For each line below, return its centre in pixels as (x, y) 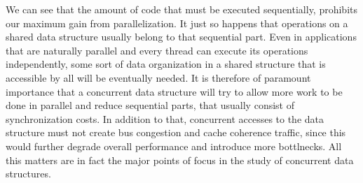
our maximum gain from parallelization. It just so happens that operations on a (177, 23)
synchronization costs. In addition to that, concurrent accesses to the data (165, 118)
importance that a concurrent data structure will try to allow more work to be (174, 91)
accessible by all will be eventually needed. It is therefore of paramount (158, 77)
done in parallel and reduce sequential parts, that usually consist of (150, 105)
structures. (28, 174)
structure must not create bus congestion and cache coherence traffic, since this (176, 132)
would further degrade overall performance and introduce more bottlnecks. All (174, 146)
